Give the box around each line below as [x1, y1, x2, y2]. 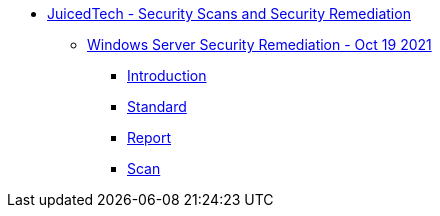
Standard [127, 98, 187, 115]
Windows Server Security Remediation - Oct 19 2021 [87, 36, 432, 53]
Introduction [127, 67, 207, 84]
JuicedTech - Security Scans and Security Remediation [47, 5, 411, 22]
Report [127, 129, 172, 146]
